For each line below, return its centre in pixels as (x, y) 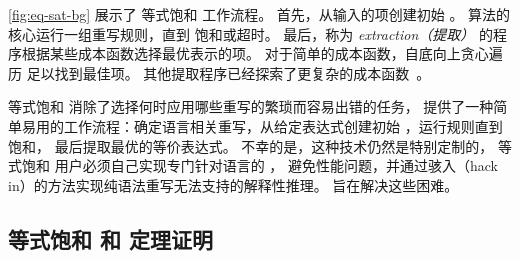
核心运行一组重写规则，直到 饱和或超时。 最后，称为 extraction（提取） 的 (251, 33)
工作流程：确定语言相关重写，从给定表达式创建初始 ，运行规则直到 (283, 125)
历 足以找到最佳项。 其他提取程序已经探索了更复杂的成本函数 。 (219, 72)
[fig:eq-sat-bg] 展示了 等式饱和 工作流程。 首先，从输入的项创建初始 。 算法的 (259, 14)
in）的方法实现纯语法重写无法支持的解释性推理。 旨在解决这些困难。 (233, 184)
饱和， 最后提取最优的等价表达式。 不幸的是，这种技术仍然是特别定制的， (251, 145)
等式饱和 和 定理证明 (111, 238)
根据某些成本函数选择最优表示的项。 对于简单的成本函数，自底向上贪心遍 (262, 53)
